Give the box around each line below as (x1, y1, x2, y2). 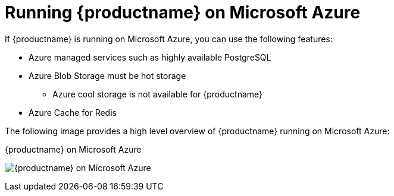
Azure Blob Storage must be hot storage (29, 70, 186, 81)
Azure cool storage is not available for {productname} (52, 88, 263, 99)
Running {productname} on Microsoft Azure (5, 2, 361, 23)
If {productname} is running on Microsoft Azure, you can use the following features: (5, 33, 333, 44)
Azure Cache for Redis (29, 107, 117, 118)
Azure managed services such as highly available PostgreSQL (29, 52, 271, 62)
